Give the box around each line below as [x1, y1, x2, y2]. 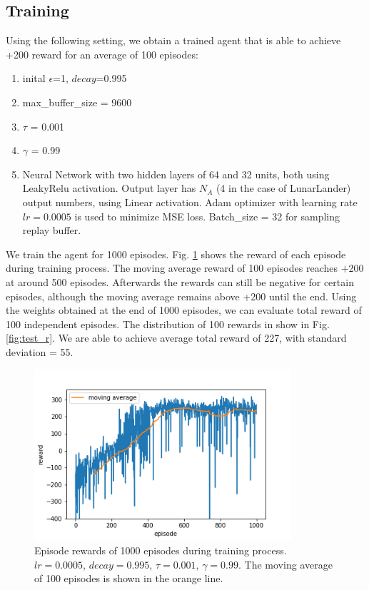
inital [22, 71, 46, 86]
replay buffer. [22, 223, 81, 238]
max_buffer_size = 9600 [22, 94, 132, 109]
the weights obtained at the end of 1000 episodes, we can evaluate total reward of [6, 302, 362, 317]
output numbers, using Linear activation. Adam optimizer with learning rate [22, 194, 358, 209]
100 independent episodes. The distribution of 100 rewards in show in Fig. [6, 316, 330, 331]
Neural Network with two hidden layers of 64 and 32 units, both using [22, 166, 330, 181]
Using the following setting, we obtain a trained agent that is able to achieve [6, 33, 341, 48]
